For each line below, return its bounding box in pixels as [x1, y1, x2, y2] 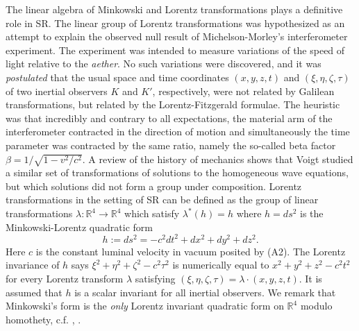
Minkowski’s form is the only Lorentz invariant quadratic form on [6, 298, 284, 313]
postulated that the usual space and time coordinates [6, 69, 229, 84]
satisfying [135, 271, 176, 285]
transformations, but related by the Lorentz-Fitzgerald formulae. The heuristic [6, 97, 340, 112]
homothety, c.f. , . [6, 312, 81, 326]
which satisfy [124, 206, 180, 221]
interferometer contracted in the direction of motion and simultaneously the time [6, 124, 350, 139]
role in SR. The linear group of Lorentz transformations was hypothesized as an [6, 15, 345, 30]
